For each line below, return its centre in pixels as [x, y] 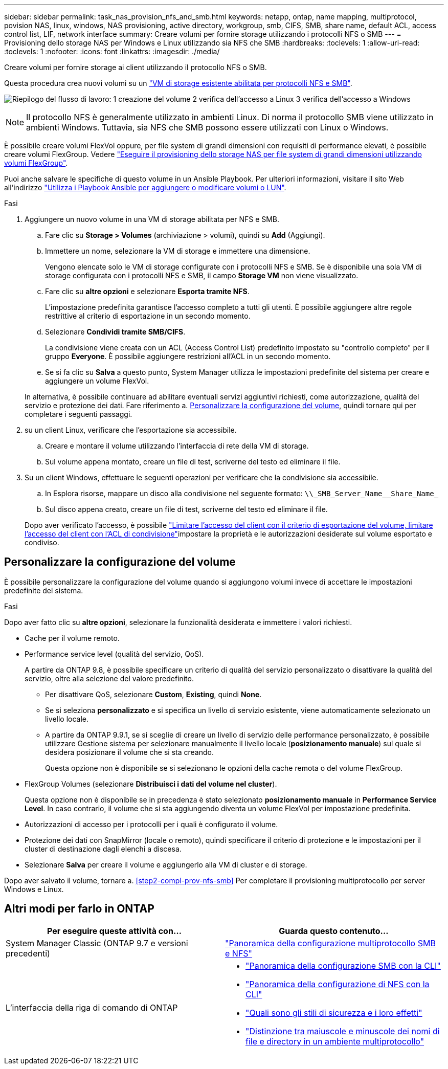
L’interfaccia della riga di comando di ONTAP [92, 1007]
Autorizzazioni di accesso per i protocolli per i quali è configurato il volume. [151, 824]
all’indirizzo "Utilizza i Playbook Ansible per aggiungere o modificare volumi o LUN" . [145, 187]
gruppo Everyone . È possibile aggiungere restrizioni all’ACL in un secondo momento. [188, 356]
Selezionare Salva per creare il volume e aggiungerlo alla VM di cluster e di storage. [166, 864]
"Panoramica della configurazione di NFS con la [338, 984]
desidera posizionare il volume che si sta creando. [129, 752]
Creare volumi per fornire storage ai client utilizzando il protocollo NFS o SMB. [136, 67]
